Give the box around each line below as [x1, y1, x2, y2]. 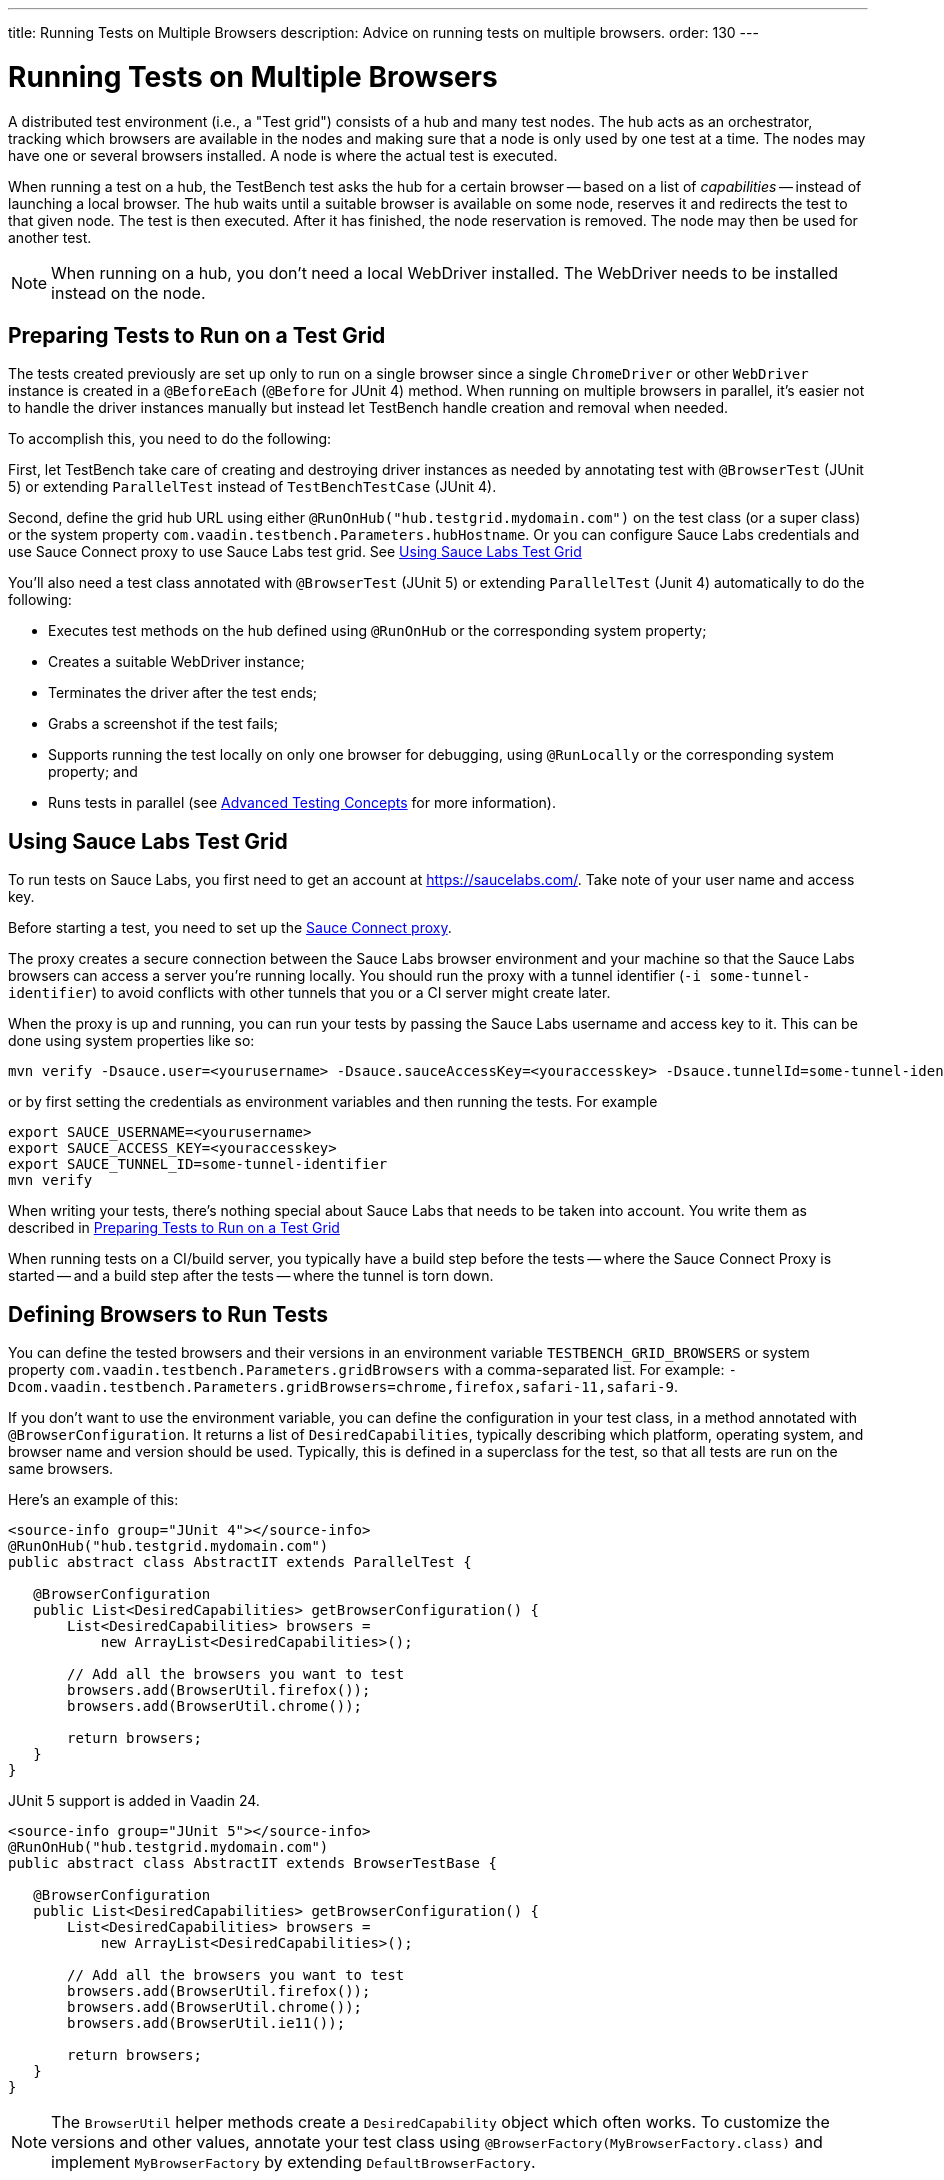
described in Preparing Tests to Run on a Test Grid [8, 1219, 340, 1237]
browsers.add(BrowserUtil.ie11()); [67, 2015, 346, 2032]
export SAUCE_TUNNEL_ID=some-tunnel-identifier [8, 1156, 388, 1173]
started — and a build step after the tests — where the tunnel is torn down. [8, 1267, 494, 1285]
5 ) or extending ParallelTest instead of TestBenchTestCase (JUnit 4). [8, 478, 497, 496]
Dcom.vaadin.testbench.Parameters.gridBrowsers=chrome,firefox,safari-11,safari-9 [8, 1379, 674, 1396]
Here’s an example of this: [8, 1491, 179, 1509]
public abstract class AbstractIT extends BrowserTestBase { [8, 1855, 497, 1872]
